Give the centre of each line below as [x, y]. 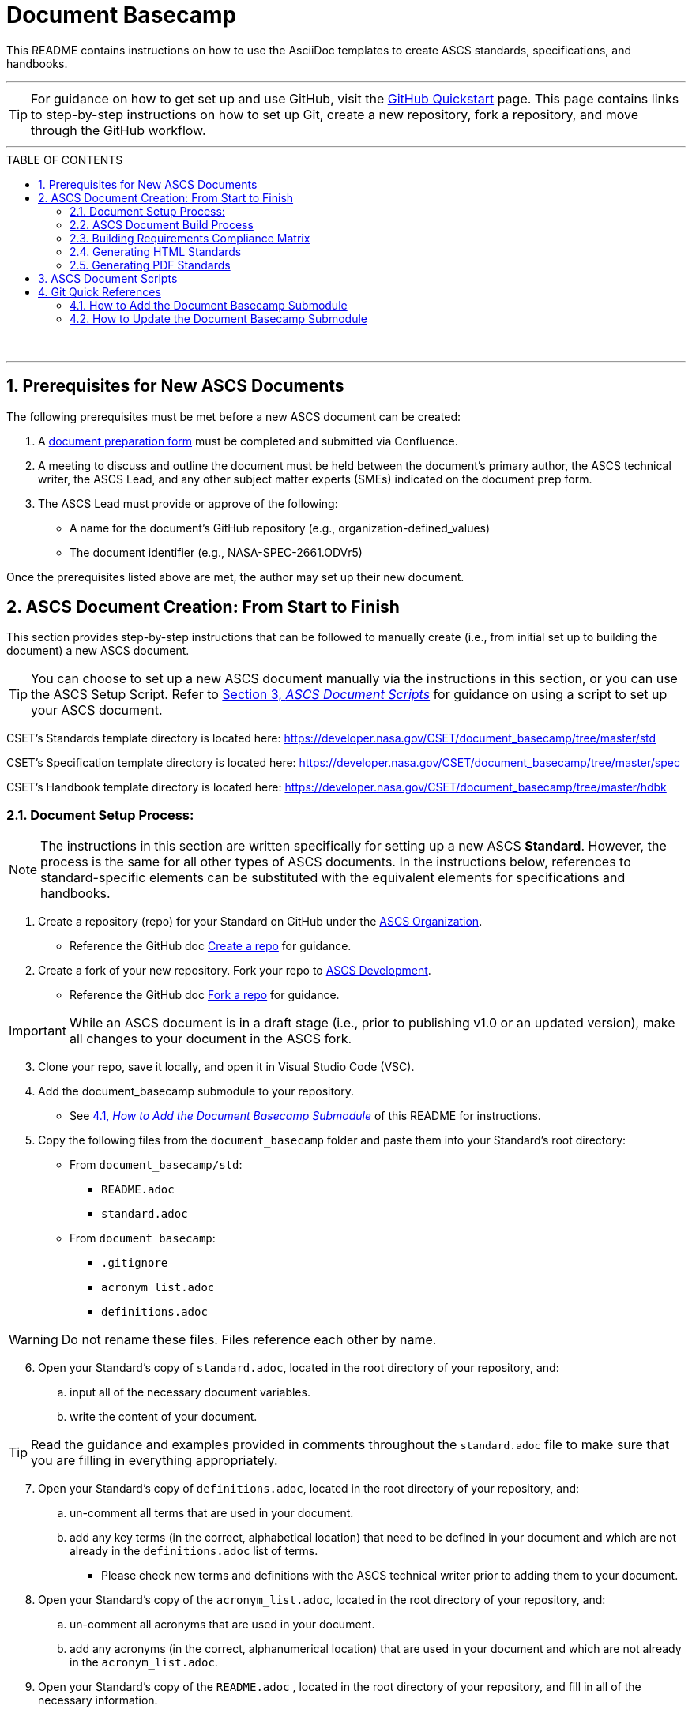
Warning [34, 1340]
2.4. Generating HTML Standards [156, 251]
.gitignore [135, 1263]
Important [38, 1031]
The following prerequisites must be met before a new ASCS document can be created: [234, 416]
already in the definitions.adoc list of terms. [194, 1551]
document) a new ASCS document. [98, 651]
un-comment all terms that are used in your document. [212, 1513]
